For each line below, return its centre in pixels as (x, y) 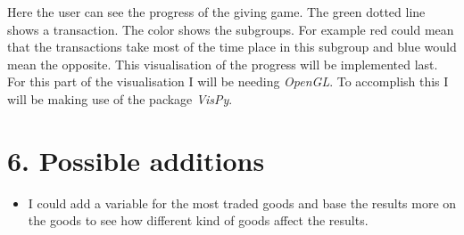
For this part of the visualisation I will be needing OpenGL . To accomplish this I (228, 81)
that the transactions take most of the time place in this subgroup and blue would (232, 47)
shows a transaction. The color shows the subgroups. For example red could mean (231, 29)
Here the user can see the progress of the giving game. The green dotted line (216, 12)
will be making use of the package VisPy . (120, 98)
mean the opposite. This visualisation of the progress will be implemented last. (223, 64)
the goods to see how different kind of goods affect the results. (198, 220)
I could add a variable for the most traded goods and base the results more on (242, 203)
